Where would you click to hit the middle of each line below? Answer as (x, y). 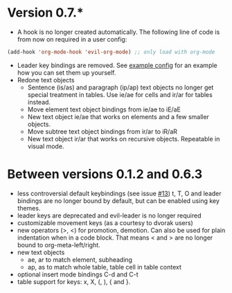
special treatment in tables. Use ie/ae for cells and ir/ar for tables (120, 94)
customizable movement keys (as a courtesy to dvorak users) (105, 222)
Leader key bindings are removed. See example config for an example (117, 65)
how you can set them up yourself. (66, 72)
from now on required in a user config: (72, 39)
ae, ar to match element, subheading (80, 259)
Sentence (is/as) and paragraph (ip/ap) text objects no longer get (121, 87)
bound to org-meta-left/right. (59, 245)
